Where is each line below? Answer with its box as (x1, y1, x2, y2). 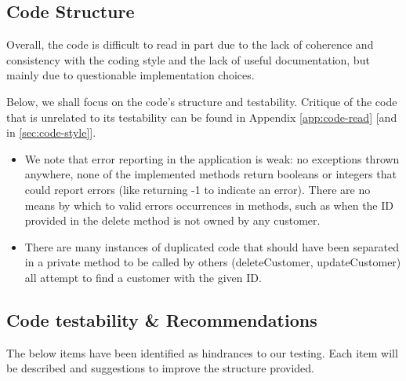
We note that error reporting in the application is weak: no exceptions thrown (24, 150, 400, 167)
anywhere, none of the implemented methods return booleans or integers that (24, 166, 397, 182)
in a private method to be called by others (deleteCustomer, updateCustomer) (24, 254, 401, 270)
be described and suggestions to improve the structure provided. (6, 360, 314, 376)
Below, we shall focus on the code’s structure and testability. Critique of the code (6, 93, 397, 109)
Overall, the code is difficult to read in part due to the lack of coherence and (6, 36, 374, 53)
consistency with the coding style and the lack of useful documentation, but (6, 51, 370, 68)
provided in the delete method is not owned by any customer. (24, 212, 321, 229)
